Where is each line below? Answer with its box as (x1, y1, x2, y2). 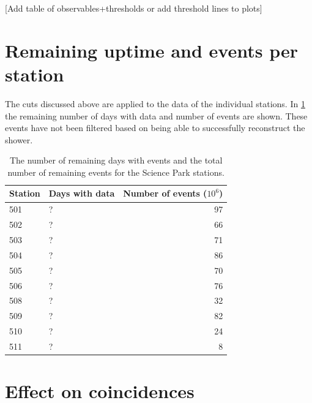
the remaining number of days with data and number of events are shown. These (5, 109, 308, 122)
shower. (5, 133, 33, 146)
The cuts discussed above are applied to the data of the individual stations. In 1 (5, 97, 305, 110)
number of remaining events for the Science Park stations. (7, 165, 225, 178)
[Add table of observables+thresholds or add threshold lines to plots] (5, 2, 262, 14)
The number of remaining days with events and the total (9, 154, 223, 167)
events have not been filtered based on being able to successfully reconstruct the (5, 121, 305, 134)
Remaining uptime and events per (5, 37, 298, 62)
